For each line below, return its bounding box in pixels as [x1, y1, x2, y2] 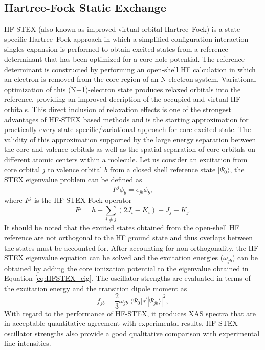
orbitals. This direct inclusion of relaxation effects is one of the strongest [4, 103, 232, 114]
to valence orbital [48, 164, 102, 174]
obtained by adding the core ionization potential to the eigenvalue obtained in [4, 262, 249, 273]
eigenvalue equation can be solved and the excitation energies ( [26, 252, 224, 263]
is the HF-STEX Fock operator [34, 194, 132, 205]
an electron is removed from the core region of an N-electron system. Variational [4, 74, 256, 84]
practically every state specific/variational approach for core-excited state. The [4, 124, 251, 135]
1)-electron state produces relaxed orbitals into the [81, 83, 241, 94]
